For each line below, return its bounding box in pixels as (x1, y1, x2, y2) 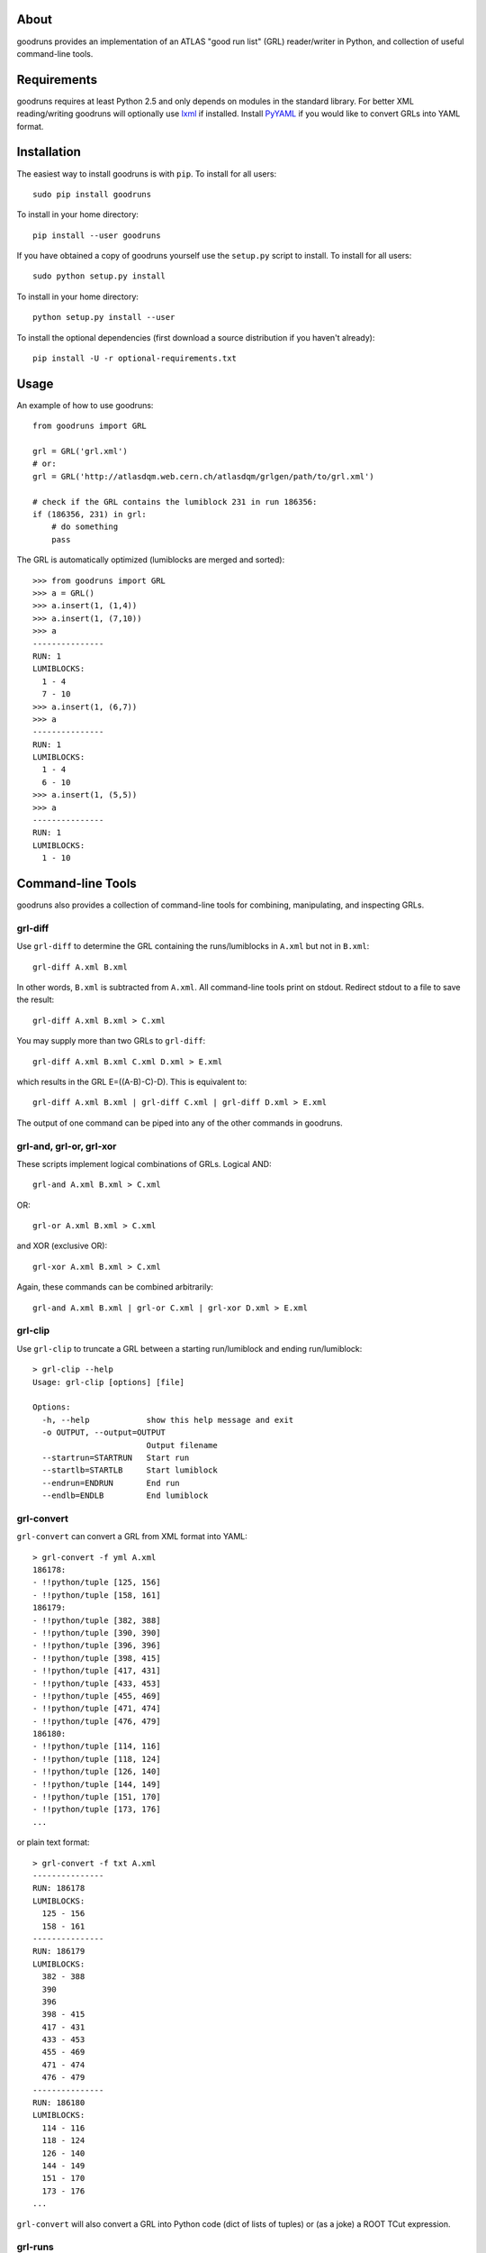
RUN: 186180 (32, 2098, 85, 2108)
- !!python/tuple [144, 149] (32, 1779, 161, 1789)
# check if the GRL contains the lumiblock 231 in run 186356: (32, 497, 318, 506)
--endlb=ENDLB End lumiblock (41, 1491, 209, 1500)
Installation (16, 144, 81, 160)
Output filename (146, 1440, 218, 1450)
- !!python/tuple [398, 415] (32, 1653, 161, 1663)
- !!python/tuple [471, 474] (32, 1703, 161, 1714)
